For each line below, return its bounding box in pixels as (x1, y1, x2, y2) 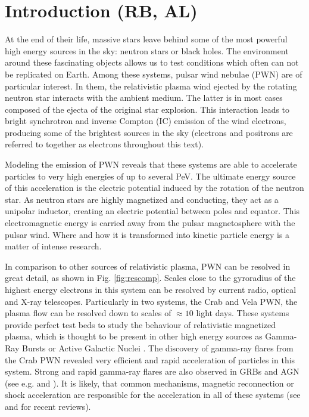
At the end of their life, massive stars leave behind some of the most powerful (5, 33, 288, 45)
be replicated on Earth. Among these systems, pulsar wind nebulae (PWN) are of (5, 67, 302, 80)
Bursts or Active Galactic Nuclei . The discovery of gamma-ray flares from (21, 341, 294, 354)
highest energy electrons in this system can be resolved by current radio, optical (5, 283, 296, 295)
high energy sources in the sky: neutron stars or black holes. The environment (5, 44, 289, 57)
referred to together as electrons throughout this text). (5, 138, 204, 150)
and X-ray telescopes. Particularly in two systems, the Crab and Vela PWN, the (5, 295, 298, 307)
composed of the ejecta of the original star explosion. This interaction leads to (5, 103, 290, 115)
